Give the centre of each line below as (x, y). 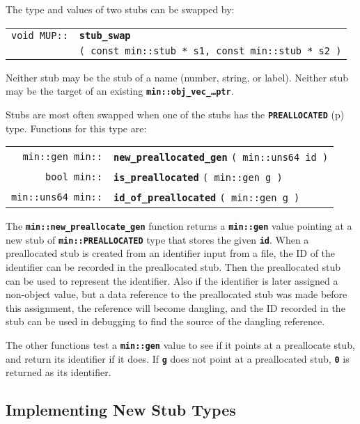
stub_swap (105, 35)
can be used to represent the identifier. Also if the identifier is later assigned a (172, 280)
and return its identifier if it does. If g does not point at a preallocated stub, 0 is (178, 358)
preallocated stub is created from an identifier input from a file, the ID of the (171, 253)
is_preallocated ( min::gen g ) (198, 178)
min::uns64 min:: (57, 197)
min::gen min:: (62, 156)
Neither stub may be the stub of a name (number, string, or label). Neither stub (177, 77)
